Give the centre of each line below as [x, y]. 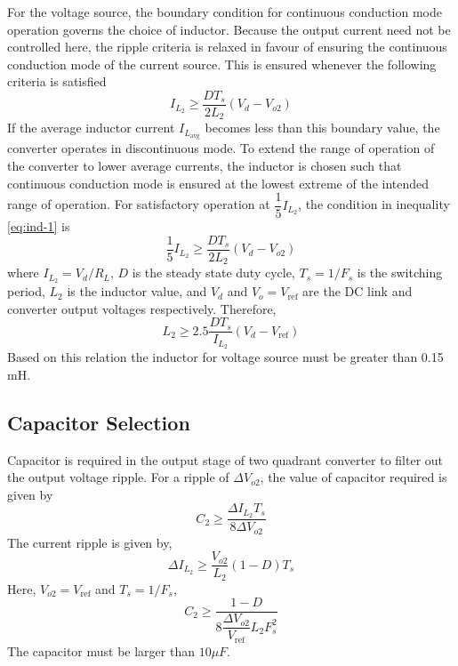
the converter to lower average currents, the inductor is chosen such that [205, 165]
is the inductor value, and [137, 291]
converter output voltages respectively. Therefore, [142, 308]
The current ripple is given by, [90, 542]
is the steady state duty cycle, [213, 273]
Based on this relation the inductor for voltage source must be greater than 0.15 [225, 357]
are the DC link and [358, 291]
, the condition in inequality [374, 204]
